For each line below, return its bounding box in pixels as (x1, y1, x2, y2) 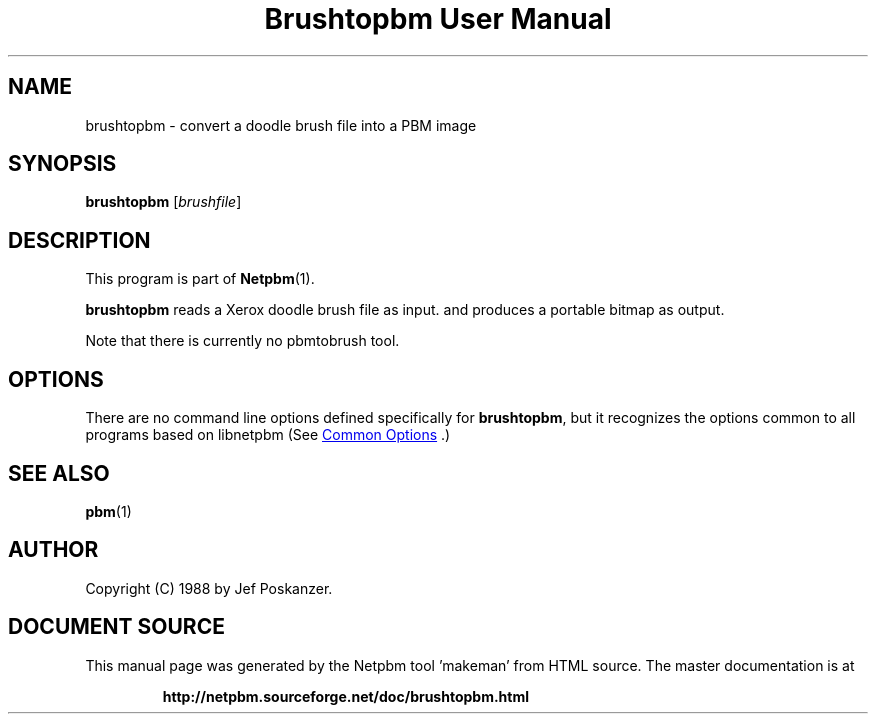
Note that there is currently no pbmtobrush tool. (85, 332, 400, 350)
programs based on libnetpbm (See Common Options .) (85, 426, 451, 444)
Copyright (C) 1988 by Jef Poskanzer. (85, 579, 333, 597)
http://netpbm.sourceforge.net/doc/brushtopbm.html (162, 687, 530, 705)
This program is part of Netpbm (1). (85, 270, 315, 288)
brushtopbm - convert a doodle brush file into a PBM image (85, 116, 477, 134)
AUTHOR (8, 537, 99, 563)
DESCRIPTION (8, 227, 151, 253)
